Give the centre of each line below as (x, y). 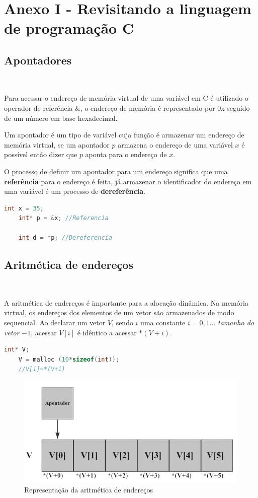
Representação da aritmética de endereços (89, 489)
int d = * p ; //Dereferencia (65, 238)
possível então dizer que (41, 154)
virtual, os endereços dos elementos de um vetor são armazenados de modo (119, 312)
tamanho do (236, 323)
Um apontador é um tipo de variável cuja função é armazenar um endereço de (124, 135)
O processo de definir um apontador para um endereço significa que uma (116, 171)
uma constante (163, 323)
